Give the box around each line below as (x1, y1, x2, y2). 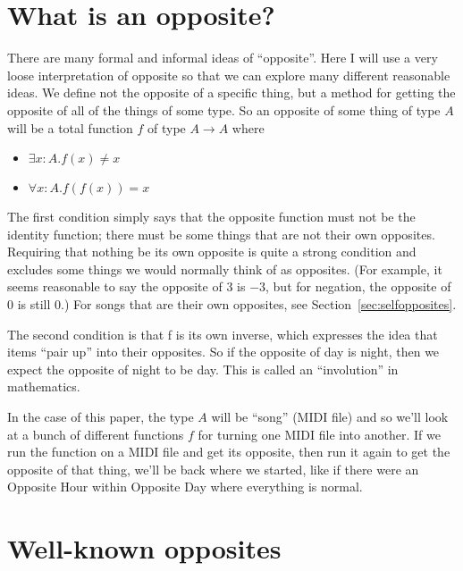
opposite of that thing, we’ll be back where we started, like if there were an (7, 459, 419, 478)
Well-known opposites (7, 530, 282, 567)
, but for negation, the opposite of (265, 277, 451, 296)
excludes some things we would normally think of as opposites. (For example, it (7, 259, 442, 278)
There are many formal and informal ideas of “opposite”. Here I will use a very (7, 48, 438, 67)
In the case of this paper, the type (7, 407, 194, 426)
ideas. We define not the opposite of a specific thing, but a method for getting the (7, 83, 456, 102)
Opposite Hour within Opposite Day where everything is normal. (7, 477, 363, 496)
